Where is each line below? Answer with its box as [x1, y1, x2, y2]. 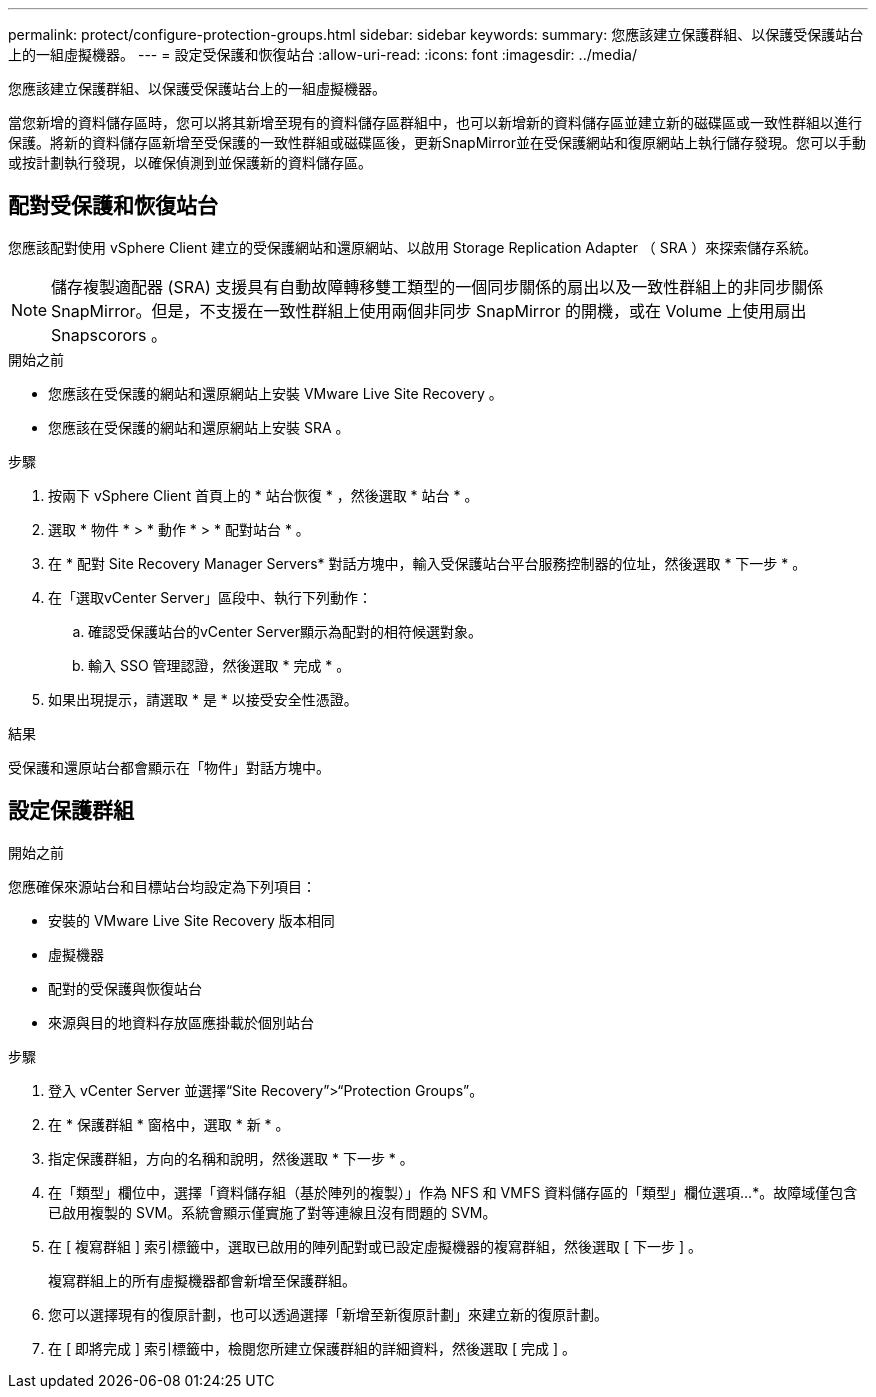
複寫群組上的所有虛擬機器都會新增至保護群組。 [48, 1271, 356, 1289]
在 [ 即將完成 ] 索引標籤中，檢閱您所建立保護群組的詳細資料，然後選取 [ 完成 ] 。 [48, 1339, 576, 1357]
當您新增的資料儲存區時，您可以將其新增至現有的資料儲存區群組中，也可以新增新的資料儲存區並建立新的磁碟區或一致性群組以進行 [8, 114, 862, 131]
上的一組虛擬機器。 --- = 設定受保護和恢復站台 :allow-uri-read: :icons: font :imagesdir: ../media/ [8, 46, 638, 63]
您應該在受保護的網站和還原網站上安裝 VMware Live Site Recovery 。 [48, 384, 503, 402]
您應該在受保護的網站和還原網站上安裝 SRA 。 [48, 418, 350, 436]
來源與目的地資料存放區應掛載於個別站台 [48, 1013, 314, 1031]
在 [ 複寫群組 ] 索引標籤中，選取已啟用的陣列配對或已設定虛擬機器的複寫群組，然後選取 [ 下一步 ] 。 [48, 1237, 702, 1255]
